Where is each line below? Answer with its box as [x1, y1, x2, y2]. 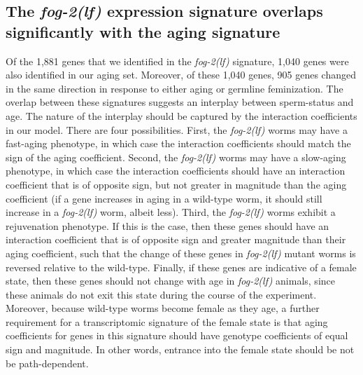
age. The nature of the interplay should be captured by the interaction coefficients [6, 108, 357, 123]
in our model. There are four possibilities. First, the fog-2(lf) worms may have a [6, 122, 348, 137]
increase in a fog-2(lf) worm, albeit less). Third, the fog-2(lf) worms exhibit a [6, 205, 336, 219]
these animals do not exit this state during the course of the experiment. [6, 287, 317, 301]
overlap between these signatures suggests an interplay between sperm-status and [6, 95, 354, 109]
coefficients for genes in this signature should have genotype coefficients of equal [6, 328, 348, 343]
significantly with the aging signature [6, 20, 280, 42]
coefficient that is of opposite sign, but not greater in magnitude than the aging [6, 177, 347, 191]
